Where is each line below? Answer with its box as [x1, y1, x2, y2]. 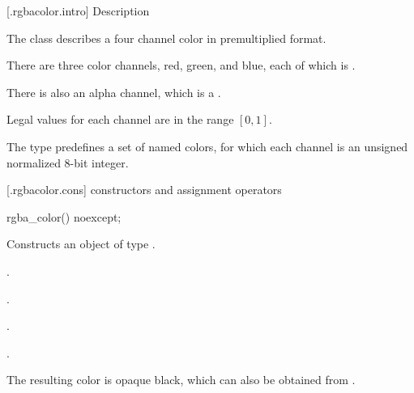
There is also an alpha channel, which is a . [6, 83, 221, 100]
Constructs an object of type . [6, 235, 156, 252]
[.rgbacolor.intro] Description [6, 2, 150, 19]
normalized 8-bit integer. [6, 154, 129, 171]
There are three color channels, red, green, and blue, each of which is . [6, 57, 356, 74]
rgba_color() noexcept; [6, 208, 122, 225]
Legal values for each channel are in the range [6, 111, 234, 128]
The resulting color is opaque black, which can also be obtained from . [6, 371, 356, 388]
